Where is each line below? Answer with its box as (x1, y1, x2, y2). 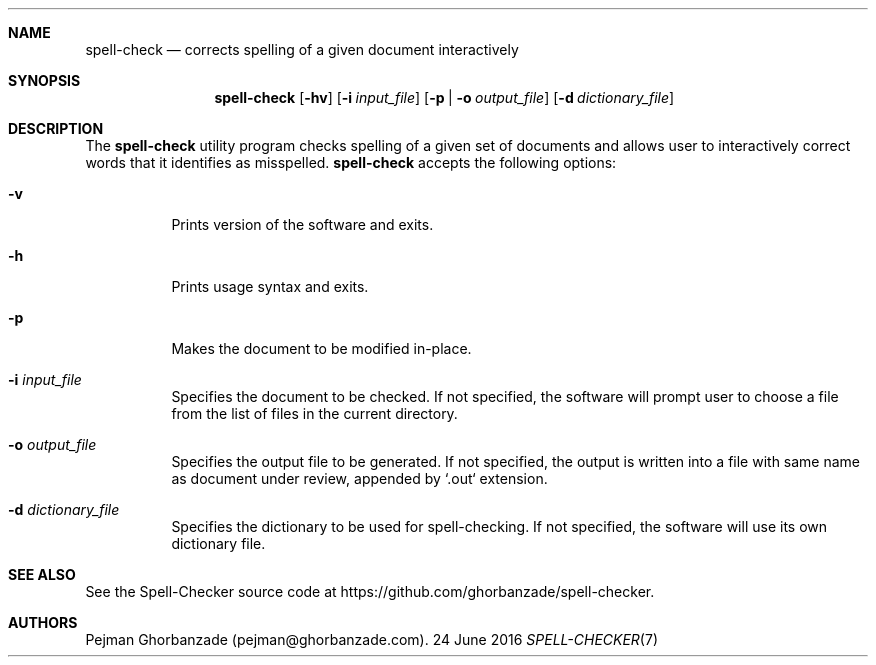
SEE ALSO (8, 566, 76, 583)
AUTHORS (8, 614, 78, 631)
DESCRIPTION (8, 120, 104, 137)
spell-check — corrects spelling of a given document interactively (85, 41, 519, 58)
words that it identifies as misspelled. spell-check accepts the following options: (85, 154, 617, 171)
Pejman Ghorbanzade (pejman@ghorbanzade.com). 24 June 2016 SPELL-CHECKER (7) (85, 631, 658, 648)
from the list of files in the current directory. (171, 405, 458, 422)
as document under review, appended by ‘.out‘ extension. (171, 470, 548, 487)
